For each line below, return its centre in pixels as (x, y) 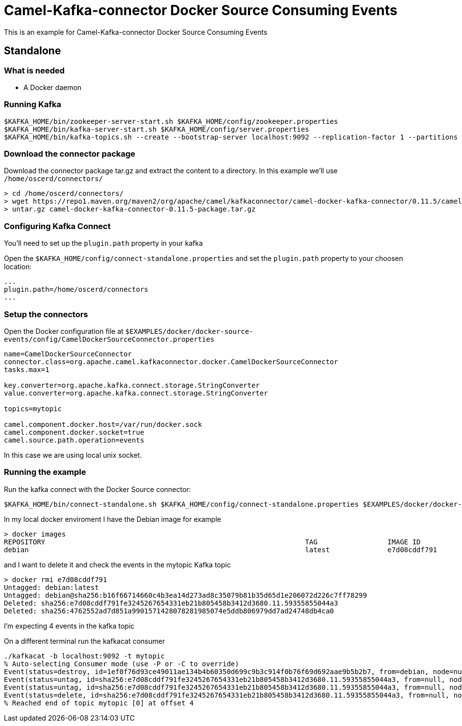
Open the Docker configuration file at (64, 331)
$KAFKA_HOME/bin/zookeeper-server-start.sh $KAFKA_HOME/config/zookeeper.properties (171, 121)
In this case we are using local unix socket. (73, 455)
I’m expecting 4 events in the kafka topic (69, 626)
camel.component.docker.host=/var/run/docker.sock (103, 424)
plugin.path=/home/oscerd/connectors (76, 290)
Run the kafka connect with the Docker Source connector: (98, 489)
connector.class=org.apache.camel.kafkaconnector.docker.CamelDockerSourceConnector (171, 362)
